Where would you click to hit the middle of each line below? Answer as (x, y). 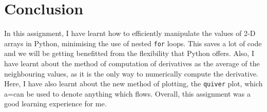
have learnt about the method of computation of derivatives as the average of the (132, 63)
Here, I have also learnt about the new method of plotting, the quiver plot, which (133, 83)
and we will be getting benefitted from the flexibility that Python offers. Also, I (129, 53)
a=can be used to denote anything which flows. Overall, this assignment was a (127, 93)
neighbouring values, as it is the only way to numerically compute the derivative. (131, 73)
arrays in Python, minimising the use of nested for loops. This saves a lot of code (133, 43)
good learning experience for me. (55, 104)
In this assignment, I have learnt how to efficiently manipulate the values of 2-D (130, 33)
